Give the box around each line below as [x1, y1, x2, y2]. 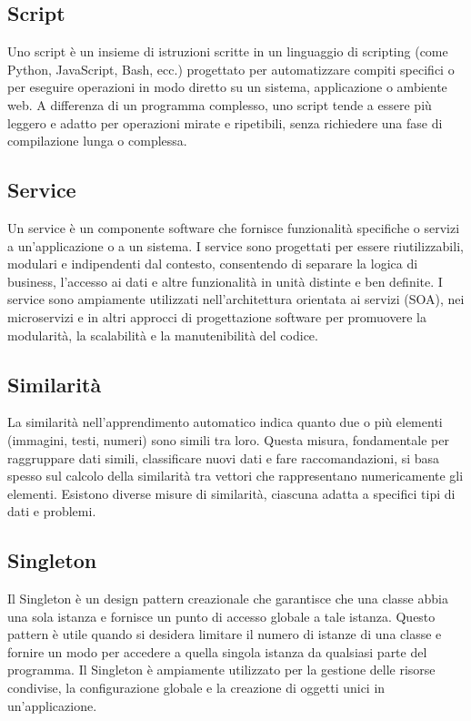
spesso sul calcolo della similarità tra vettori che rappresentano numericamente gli [7, 466, 464, 485]
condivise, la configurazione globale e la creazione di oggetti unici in [7, 678, 386, 697]
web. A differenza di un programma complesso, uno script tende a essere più [7, 95, 432, 114]
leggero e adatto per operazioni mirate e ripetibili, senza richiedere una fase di [7, 113, 443, 132]
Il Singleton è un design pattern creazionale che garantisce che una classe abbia [7, 589, 448, 608]
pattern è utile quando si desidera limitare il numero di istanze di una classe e [7, 625, 442, 644]
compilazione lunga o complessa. [7, 131, 187, 150]
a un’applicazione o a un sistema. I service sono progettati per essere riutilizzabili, [7, 236, 464, 255]
